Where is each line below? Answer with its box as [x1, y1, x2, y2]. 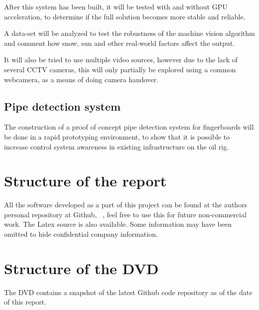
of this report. [4, 297, 46, 307]
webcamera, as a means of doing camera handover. [4, 74, 158, 84]
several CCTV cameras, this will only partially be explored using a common [4, 64, 236, 74]
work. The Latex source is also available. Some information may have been [4, 219, 232, 229]
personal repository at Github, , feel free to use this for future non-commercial [4, 209, 247, 219]
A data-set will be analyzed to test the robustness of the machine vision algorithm [4, 28, 255, 38]
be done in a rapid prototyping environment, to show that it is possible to [4, 131, 230, 142]
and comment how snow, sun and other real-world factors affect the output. [4, 37, 235, 48]
